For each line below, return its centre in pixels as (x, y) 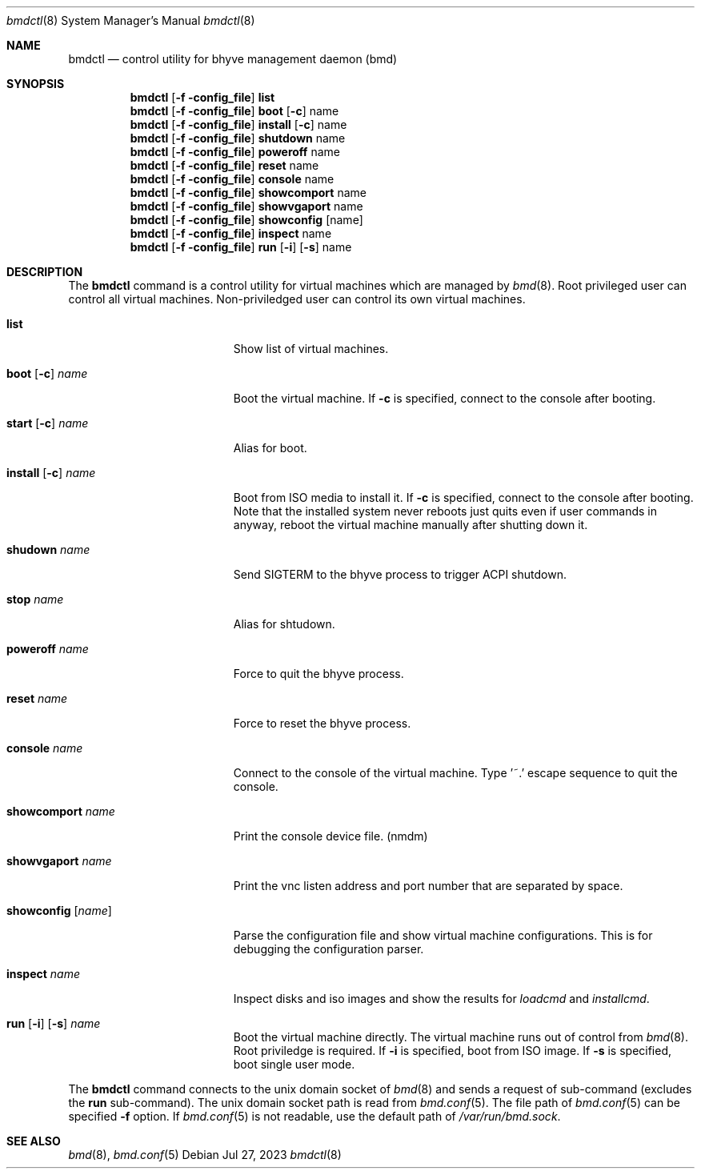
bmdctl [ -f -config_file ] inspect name (231, 233)
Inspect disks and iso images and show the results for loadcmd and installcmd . (441, 999)
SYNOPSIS (36, 84)
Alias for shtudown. (284, 624)
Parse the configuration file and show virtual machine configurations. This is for (443, 935)
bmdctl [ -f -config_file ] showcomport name (248, 192)
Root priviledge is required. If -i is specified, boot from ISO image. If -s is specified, (453, 1051)
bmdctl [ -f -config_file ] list (202, 97)
